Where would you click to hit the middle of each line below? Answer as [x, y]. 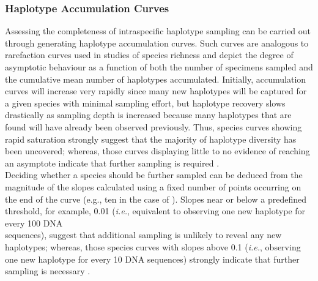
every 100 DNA [34, 223]
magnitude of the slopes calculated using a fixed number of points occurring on [153, 186]
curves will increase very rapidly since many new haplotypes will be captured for [156, 91]
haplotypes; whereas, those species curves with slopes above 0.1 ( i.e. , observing [153, 246]
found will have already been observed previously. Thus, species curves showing [153, 126]
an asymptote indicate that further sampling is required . [112, 163]
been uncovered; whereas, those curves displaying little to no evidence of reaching [157, 151]
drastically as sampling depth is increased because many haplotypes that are [148, 115]
